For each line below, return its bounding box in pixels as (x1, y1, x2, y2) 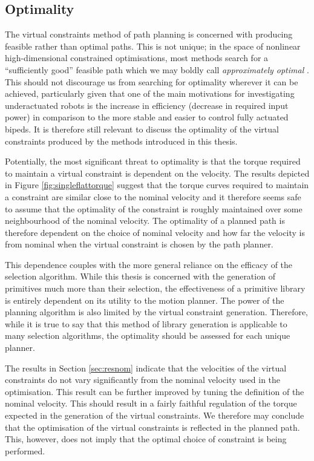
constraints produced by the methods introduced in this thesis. (5, 134, 238, 147)
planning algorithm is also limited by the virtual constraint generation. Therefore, (5, 306, 309, 318)
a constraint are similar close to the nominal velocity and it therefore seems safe (5, 190, 301, 203)
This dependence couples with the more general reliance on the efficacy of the (5, 258, 293, 270)
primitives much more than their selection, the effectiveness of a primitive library (5, 282, 306, 295)
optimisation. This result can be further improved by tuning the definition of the (5, 385, 304, 397)
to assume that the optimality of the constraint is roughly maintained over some (5, 202, 303, 215)
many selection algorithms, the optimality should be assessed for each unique (5, 329, 290, 342)
